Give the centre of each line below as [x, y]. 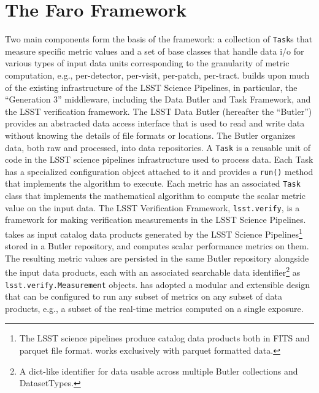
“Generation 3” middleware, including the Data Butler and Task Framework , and [158, 99]
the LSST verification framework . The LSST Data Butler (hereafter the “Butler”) [159, 111]
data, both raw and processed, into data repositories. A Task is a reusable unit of [158, 147]
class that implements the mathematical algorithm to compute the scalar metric [155, 196]
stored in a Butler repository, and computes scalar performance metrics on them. [157, 246]
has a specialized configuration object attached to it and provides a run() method [159, 171]
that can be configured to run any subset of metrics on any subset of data [144, 296]
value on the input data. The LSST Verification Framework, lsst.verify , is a [152, 207]
